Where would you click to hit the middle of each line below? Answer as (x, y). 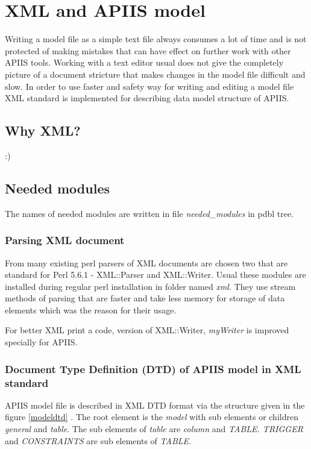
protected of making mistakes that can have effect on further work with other (148, 50)
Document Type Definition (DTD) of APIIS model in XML (153, 369)
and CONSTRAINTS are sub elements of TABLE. (98, 440)
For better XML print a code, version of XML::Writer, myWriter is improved (147, 330)
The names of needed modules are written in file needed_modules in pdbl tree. (149, 213)
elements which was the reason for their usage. (91, 309)
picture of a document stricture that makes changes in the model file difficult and (155, 74)
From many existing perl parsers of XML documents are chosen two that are (146, 262)
